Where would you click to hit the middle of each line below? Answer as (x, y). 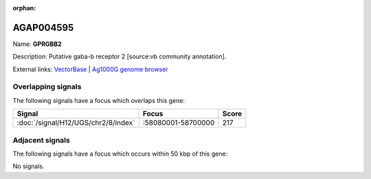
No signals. (29, 166)
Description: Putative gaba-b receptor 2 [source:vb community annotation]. (120, 57)
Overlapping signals (47, 87)
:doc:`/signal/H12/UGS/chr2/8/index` (76, 123)
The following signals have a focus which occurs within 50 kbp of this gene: (120, 154)
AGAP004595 (43, 27)
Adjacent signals (41, 140)
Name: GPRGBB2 (37, 44)
